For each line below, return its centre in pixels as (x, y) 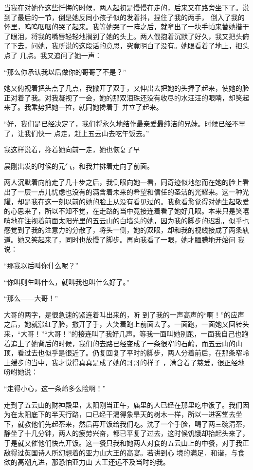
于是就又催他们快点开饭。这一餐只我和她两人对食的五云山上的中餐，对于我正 (126, 442)
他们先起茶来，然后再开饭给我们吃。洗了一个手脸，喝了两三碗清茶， (140, 423)
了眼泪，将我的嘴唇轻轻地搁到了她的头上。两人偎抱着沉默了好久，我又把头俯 (126, 36)
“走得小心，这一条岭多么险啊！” (55, 388)
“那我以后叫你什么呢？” (41, 265)
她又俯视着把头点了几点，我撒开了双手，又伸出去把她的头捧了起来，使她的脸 (126, 88)
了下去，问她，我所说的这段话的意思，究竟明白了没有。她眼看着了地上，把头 (126, 46)
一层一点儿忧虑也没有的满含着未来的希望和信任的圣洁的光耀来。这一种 (130, 191)
